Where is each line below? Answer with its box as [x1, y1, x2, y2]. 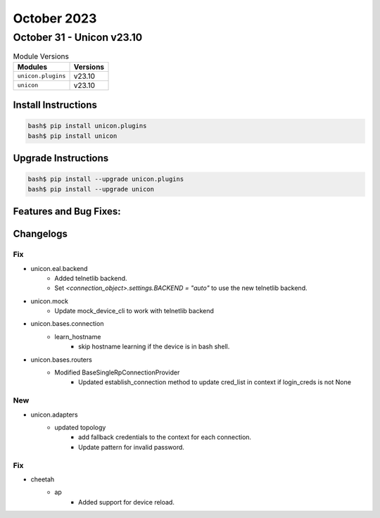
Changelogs [13, 228, 68, 240]
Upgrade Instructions [13, 152, 109, 165]
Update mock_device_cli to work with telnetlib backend [54, 307, 215, 315]
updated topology [54, 423, 106, 431]
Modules [17, 62, 48, 72]
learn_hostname [54, 332, 101, 341]
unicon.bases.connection [30, 320, 104, 328]
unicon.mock [30, 296, 68, 305]
